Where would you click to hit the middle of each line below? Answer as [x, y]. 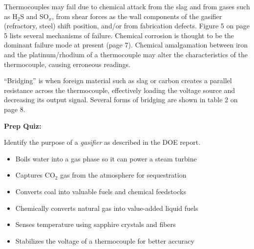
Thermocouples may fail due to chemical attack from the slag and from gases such [127, 6]
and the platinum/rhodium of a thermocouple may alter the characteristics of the [126, 54]
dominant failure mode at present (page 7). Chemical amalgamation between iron [126, 45]
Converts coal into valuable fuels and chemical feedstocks [101, 191]
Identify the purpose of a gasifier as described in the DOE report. [102, 142]
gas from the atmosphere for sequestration [123, 175]
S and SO [34, 16]
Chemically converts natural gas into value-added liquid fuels [107, 208]
